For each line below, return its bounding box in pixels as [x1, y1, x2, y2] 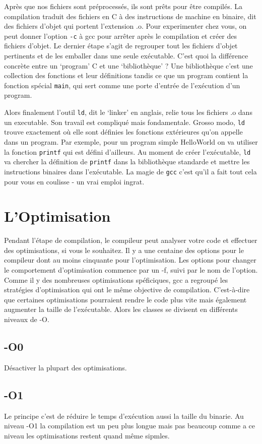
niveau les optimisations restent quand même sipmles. [4, 430, 170, 440]
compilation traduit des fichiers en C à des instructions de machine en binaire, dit [4, 11, 256, 21]
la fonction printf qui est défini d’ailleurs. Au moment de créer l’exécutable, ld [4, 146, 251, 157]
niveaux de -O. [4, 314, 49, 324]
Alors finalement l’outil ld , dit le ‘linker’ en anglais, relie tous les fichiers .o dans [4, 107, 252, 117]
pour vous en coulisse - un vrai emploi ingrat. [4, 176, 145, 186]
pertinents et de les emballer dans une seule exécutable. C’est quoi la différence [4, 50, 248, 61]
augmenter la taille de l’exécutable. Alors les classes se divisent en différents [4, 304, 238, 314]
